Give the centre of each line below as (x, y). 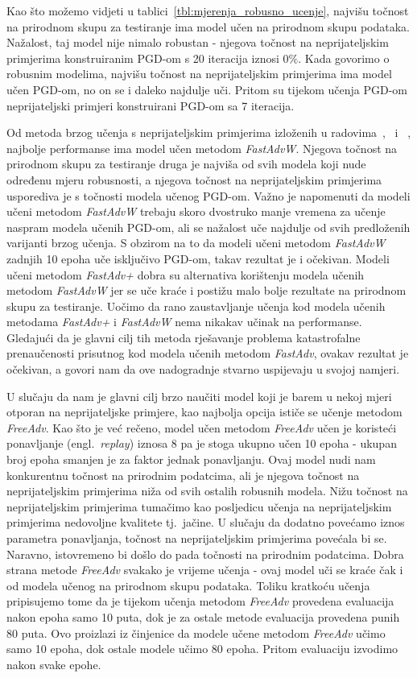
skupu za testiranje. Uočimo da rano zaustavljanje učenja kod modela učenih (196, 306)
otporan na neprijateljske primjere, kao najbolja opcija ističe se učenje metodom (204, 412)
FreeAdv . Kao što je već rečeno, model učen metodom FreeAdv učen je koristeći (202, 427)
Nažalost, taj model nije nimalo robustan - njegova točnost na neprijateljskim (198, 42)
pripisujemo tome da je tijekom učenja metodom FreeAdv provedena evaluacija (200, 601)
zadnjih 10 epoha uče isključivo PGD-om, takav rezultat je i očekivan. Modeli (198, 258)
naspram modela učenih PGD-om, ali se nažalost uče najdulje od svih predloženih (208, 227)
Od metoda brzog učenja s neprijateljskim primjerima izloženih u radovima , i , (209, 132)
